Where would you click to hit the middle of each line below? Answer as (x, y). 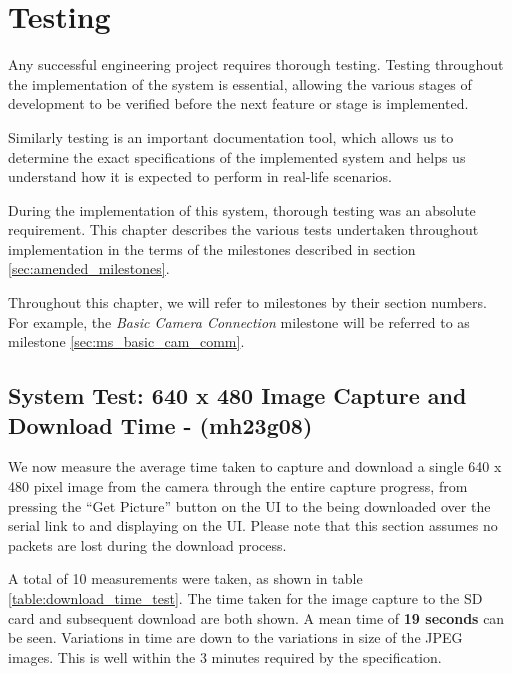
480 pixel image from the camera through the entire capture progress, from (238, 486)
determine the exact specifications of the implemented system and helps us (237, 156)
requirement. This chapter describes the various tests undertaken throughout (243, 229)
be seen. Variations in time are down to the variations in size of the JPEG (235, 637)
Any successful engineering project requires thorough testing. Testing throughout (256, 64)
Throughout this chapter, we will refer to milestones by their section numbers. (247, 302)
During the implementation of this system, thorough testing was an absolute (242, 209)
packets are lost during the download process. (147, 544)
